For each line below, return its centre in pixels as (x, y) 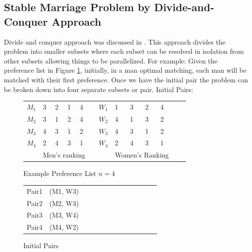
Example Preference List (60, 173)
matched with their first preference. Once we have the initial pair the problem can (126, 79)
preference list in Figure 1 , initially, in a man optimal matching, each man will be (125, 70)
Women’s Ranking (142, 155)
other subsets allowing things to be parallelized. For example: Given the (111, 60)
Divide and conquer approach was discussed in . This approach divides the (115, 41)
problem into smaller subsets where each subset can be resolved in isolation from (124, 51)
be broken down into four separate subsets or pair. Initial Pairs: (99, 89)
